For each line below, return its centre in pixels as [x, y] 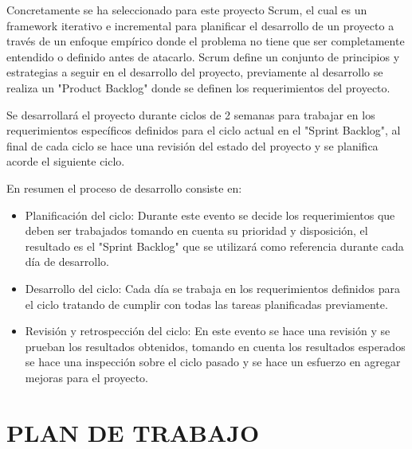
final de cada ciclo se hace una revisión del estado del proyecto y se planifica [192, 145]
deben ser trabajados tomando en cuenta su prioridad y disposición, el [196, 230]
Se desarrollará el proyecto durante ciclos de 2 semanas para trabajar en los [191, 114]
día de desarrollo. [67, 262]
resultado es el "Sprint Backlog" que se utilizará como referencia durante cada [214, 246]
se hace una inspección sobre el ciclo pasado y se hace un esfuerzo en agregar [213, 362]
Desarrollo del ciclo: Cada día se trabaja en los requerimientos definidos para [212, 288]
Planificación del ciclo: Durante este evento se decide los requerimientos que [210, 215]
